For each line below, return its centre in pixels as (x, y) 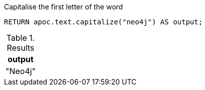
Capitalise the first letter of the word (64, 7)
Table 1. (21, 38)
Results (21, 48)
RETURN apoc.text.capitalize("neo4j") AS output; (104, 22)
